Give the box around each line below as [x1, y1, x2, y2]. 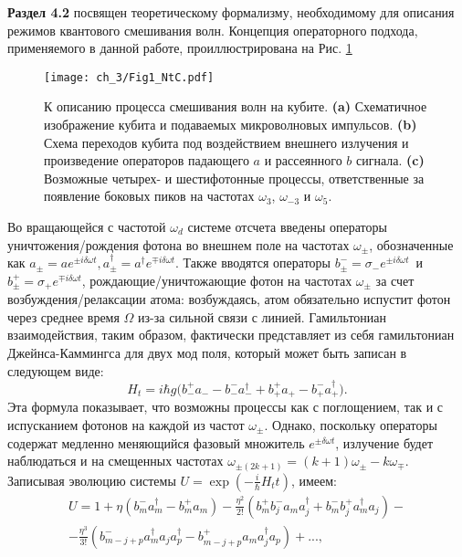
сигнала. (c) [356, 151, 425, 170]
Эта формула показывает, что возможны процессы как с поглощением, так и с [7, 397, 443, 416]
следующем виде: [7, 361, 104, 380]
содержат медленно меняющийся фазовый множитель [7, 433, 305, 452]
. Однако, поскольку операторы [264, 415, 437, 435]
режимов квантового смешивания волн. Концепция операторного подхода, [7, 20, 418, 39]
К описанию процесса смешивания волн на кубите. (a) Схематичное [44, 97, 427, 116]
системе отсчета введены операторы [187, 217, 387, 236]
